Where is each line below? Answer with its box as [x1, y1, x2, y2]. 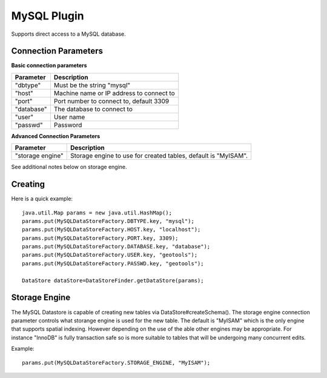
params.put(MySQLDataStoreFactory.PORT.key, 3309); [22, 234, 179, 242]
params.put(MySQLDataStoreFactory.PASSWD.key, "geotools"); [22, 260, 204, 267]
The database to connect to [53, 105, 133, 113]
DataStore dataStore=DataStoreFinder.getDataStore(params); [22, 277, 204, 284]
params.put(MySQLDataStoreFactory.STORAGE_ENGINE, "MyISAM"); [22, 359, 211, 366]
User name [53, 113, 85, 121]
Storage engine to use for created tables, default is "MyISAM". [70, 151, 248, 160]
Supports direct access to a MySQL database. [11, 30, 127, 38]
